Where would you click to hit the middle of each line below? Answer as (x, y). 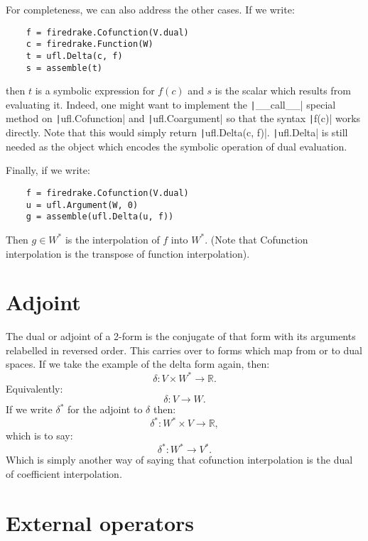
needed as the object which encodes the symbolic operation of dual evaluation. (177, 146)
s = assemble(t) (64, 68)
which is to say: (39, 436)
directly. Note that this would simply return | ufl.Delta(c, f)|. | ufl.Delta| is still (177, 132)
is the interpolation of (112, 239)
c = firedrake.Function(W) (90, 44)
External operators (100, 522)
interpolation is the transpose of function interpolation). (128, 253)
